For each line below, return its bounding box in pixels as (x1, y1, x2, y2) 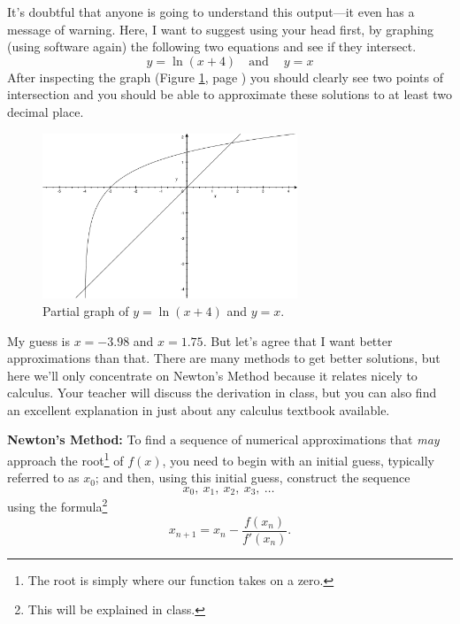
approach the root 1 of (7, 449, 124, 469)
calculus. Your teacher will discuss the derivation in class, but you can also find (7, 383, 437, 402)
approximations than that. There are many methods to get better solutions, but (7, 349, 441, 367)
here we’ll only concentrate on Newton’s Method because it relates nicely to (7, 366, 418, 384)
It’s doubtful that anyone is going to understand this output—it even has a (7, 3, 415, 20)
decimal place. (7, 102, 84, 120)
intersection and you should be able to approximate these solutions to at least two (7, 85, 452, 104)
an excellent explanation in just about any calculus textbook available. (7, 400, 390, 419)
